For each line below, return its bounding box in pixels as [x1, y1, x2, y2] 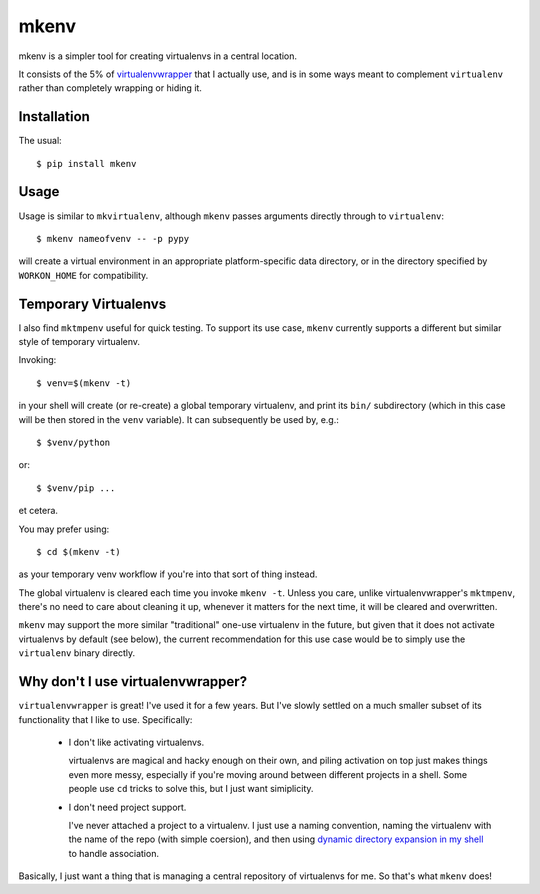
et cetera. [18, 505, 59, 517]
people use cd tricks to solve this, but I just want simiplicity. [68, 783, 314, 795]
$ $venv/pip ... [36, 482, 116, 494]
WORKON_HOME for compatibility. [18, 269, 149, 281]
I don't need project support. [68, 801, 187, 813]
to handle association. [68, 847, 160, 859]
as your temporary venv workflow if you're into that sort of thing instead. [18, 568, 318, 580]
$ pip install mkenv [36, 158, 137, 169]
